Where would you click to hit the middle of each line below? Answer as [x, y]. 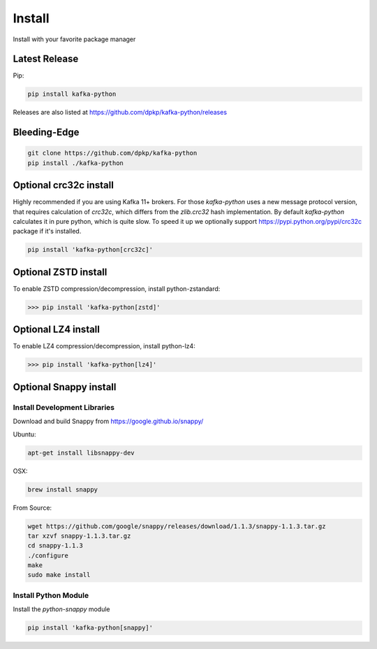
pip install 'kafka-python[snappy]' [90, 628]
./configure [48, 555]
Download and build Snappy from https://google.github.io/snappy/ [108, 421]
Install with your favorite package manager [74, 39]
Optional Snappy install [65, 387]
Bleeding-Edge [46, 133]
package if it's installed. [47, 231]
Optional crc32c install [64, 185]
